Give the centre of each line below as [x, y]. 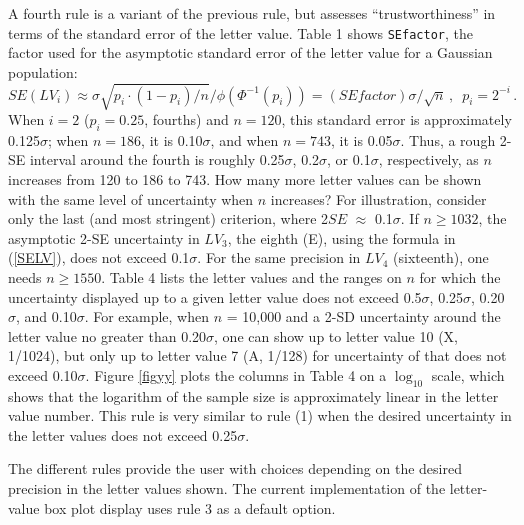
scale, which [468, 374]
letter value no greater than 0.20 [107, 335]
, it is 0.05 [362, 139]
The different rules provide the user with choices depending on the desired [235, 468]
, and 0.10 [46, 316]
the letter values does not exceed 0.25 [123, 434]
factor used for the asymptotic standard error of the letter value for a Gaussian [250, 52]
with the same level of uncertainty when [131, 198]
